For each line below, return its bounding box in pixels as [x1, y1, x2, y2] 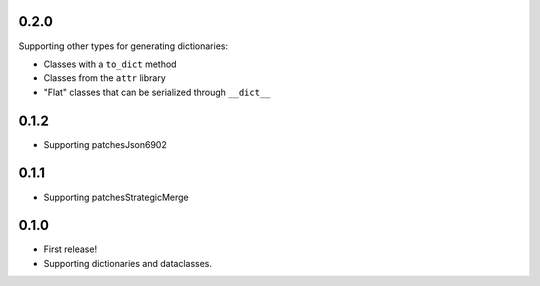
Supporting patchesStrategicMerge [43, 191, 189, 203]
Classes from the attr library [43, 72, 167, 84]
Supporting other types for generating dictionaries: [18, 40, 229, 52]
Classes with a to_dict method [43, 58, 177, 70]
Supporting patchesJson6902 [43, 138, 167, 150]
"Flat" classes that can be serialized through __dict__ [43, 86, 271, 98]
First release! [43, 243, 98, 255]
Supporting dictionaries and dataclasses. [43, 257, 213, 269]
